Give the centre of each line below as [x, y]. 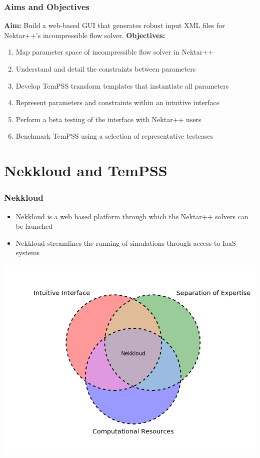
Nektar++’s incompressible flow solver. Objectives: [85, 35]
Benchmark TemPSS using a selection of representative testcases [114, 136]
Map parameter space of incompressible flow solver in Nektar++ [115, 52]
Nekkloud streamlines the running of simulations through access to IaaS [126, 243]
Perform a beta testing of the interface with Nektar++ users [108, 119]
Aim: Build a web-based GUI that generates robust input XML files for [114, 25]
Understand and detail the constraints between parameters [106, 69]
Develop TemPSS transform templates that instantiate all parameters [122, 85]
